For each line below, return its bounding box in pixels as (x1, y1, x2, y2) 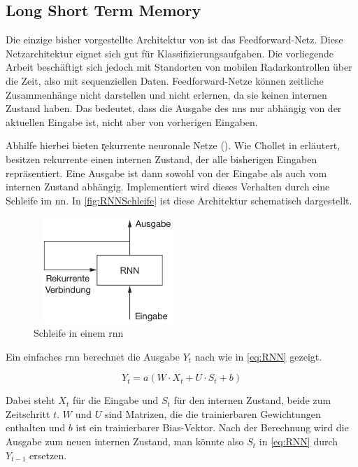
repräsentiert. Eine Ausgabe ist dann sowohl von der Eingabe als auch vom (6, 165, 327, 180)
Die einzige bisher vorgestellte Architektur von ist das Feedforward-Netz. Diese (6, 32, 343, 47)
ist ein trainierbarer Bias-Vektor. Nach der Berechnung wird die (76, 420, 349, 435)
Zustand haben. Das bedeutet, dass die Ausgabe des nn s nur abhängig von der (6, 101, 342, 116)
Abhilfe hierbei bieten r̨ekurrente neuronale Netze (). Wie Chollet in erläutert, (6, 138, 341, 153)
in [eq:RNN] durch (259, 434, 338, 449)
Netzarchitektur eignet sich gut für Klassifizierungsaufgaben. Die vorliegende (6, 46, 334, 60)
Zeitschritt (6, 406, 50, 421)
